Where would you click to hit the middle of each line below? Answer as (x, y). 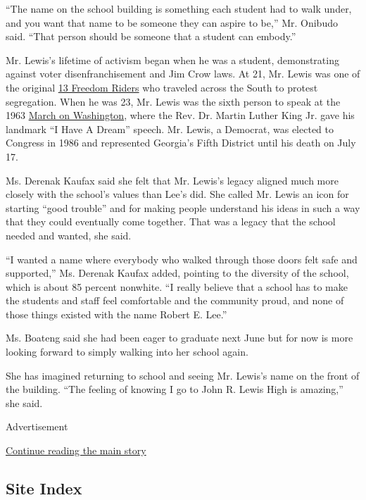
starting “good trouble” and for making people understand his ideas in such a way (183, 207)
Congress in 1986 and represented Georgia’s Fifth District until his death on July (181, 143)
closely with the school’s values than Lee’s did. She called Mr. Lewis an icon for (177, 194)
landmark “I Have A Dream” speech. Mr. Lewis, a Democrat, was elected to (170, 129)
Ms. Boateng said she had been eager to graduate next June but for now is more (179, 338)
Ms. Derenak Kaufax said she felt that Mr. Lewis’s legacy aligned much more (172, 180)
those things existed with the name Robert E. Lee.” (116, 314)
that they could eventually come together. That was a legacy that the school (171, 221)
